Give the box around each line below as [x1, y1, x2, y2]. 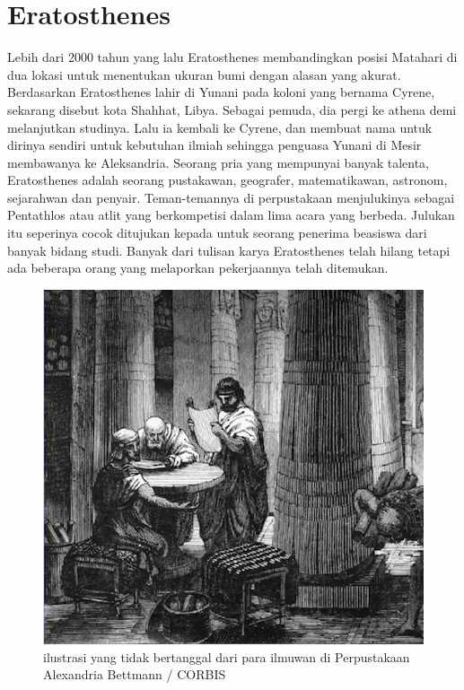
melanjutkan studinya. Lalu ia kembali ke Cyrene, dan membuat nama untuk [7, 118, 433, 136]
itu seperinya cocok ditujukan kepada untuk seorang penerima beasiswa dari [7, 223, 427, 242]
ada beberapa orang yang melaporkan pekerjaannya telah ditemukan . [7, 258, 389, 277]
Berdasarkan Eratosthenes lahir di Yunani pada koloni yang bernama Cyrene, [7, 83, 435, 101]
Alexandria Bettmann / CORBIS [43, 665, 226, 684]
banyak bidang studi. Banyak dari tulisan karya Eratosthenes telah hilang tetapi [7, 240, 451, 259]
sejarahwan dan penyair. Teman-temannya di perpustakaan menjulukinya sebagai [7, 188, 455, 206]
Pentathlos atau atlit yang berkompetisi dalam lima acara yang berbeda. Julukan [7, 205, 455, 224]
